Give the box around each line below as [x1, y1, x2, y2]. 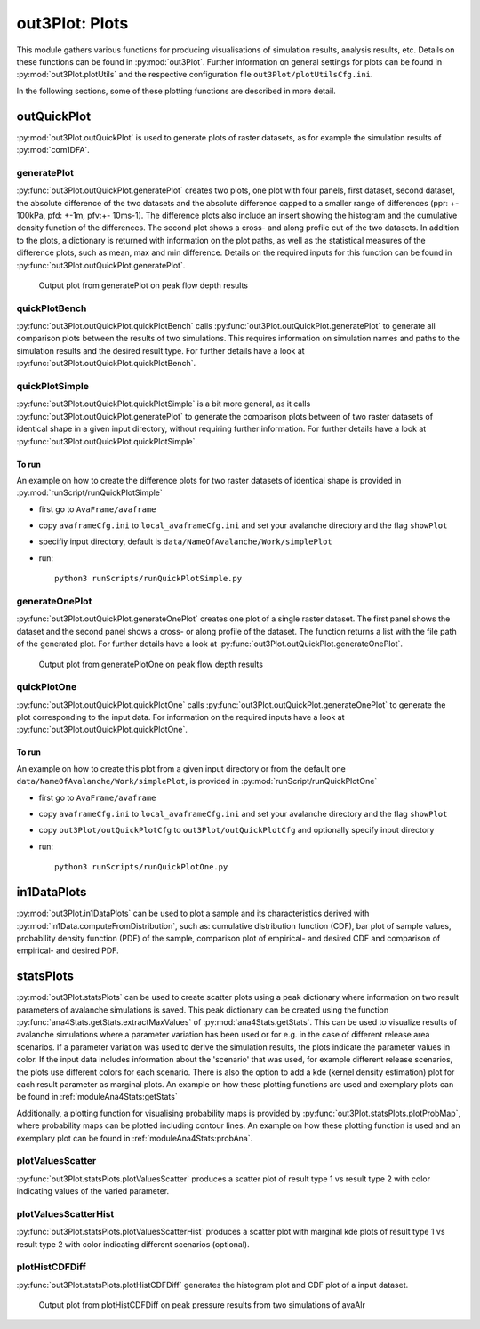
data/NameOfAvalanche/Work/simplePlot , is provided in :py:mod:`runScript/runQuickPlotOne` [16, 776, 378, 787]
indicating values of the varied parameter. [16, 1186, 169, 1197]
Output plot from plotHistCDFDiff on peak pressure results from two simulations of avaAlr [38, 1300, 366, 1310]
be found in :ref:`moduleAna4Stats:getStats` [16, 1092, 178, 1102]
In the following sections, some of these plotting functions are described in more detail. [16, 85, 337, 96]
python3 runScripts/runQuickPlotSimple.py [54, 573, 243, 584]
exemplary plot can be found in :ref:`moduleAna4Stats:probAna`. [16, 1133, 253, 1143]
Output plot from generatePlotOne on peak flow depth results [38, 659, 264, 669]
